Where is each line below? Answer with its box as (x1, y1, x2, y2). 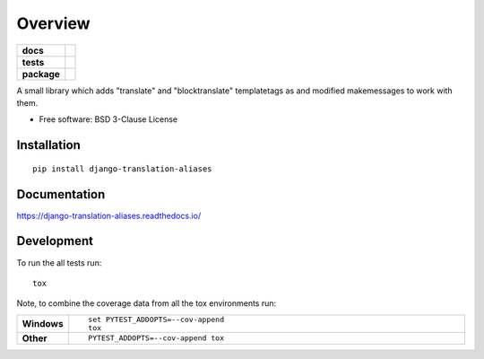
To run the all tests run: (16, 257, 102, 268)
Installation (16, 137, 81, 153)
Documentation (16, 187, 106, 202)
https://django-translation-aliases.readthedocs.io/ (16, 210, 202, 221)
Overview (16, 13, 91, 33)
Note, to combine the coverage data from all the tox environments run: (16, 298, 277, 309)
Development (16, 233, 94, 249)
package (22, 67, 60, 80)
